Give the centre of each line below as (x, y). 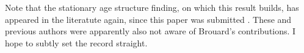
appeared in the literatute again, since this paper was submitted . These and (148, 19)
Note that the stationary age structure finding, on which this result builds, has (152, 7)
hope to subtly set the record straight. (76, 42)
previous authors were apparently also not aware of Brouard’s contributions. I (150, 31)
